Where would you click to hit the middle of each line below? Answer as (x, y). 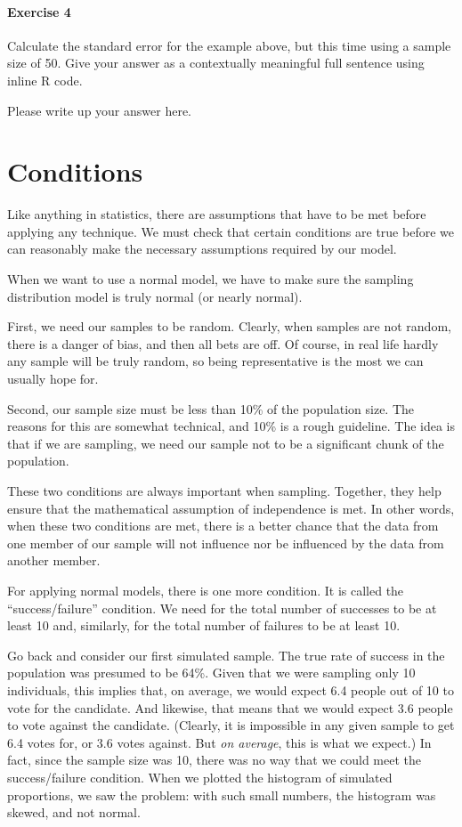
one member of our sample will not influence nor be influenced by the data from (226, 543)
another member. (54, 560)
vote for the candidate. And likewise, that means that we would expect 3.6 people (230, 707)
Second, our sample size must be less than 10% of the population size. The (211, 408)
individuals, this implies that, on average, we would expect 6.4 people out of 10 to (231, 689)
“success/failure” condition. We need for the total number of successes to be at (222, 608)
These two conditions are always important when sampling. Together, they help (224, 491)
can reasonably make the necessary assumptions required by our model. (202, 249)
